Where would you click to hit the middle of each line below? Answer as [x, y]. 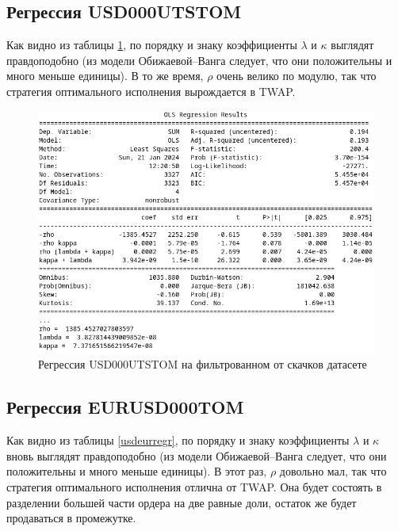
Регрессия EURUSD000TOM [125, 407]
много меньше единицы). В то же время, [105, 76]
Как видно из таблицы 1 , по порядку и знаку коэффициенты [152, 45]
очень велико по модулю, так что [297, 76]
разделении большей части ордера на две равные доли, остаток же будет [182, 502]
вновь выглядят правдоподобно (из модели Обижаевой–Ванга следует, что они [197, 455]
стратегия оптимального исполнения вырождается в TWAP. [151, 91]
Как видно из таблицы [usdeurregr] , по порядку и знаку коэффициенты [178, 440]
